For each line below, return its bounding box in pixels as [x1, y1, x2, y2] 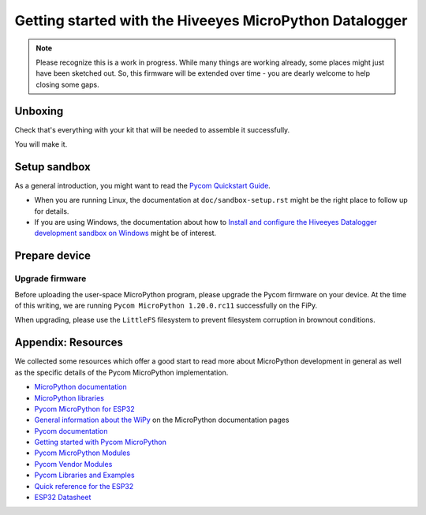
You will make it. [14, 140, 68, 149]
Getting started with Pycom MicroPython [34, 438, 167, 447]
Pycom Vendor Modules [34, 459, 113, 468]
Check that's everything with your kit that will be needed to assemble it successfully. [14, 125, 290, 134]
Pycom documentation [34, 426, 108, 435]
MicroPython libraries [34, 393, 104, 402]
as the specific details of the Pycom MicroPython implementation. [14, 368, 229, 377]
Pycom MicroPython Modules [34, 448, 130, 457]
